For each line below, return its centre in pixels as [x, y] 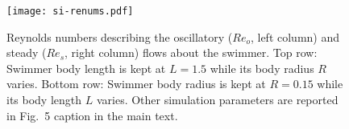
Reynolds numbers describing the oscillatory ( [120, 36]
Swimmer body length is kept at [86, 68]
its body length [44, 100]
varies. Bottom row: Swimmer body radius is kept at [136, 84]
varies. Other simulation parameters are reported [217, 100]
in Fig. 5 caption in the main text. [92, 115]
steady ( [27, 52]
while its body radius [262, 68]
